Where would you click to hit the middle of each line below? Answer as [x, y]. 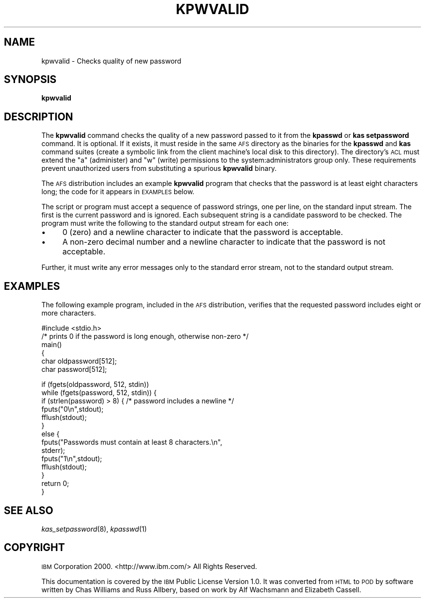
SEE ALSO [29, 510]
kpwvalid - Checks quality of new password [111, 61]
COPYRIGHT [34, 548]
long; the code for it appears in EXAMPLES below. [118, 192]
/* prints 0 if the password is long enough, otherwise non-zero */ [145, 336]
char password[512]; [74, 369]
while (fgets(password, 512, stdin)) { [99, 393]
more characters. [69, 313]
